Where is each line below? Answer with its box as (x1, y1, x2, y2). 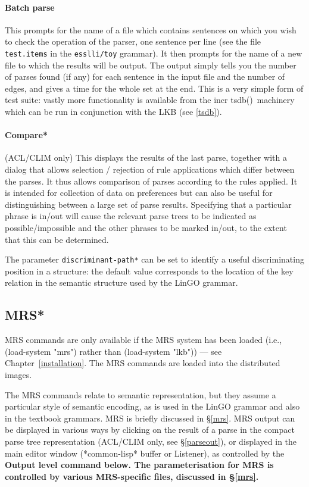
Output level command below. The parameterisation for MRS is (5, 458, 274, 471)
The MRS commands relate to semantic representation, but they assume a (5, 388, 276, 401)
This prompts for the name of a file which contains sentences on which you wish (5, 23, 296, 36)
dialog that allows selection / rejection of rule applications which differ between (5, 163, 295, 175)
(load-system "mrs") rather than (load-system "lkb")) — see (5, 345, 222, 357)
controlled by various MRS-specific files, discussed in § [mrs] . (5, 470, 259, 482)
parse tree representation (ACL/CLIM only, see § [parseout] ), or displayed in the (5, 435, 297, 447)
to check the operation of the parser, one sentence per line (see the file (5, 35, 261, 48)
